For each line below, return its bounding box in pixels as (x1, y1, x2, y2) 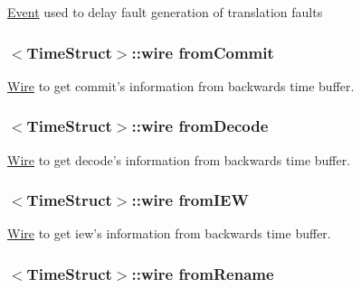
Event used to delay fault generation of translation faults (7, 3, 323, 21)
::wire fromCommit (131, 41, 274, 63)
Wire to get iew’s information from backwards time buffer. (7, 224, 331, 243)
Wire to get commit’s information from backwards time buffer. (7, 76, 355, 95)
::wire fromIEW (131, 189, 249, 211)
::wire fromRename (131, 262, 274, 284)
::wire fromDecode (131, 115, 269, 137)
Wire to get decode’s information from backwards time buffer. (7, 150, 351, 169)
